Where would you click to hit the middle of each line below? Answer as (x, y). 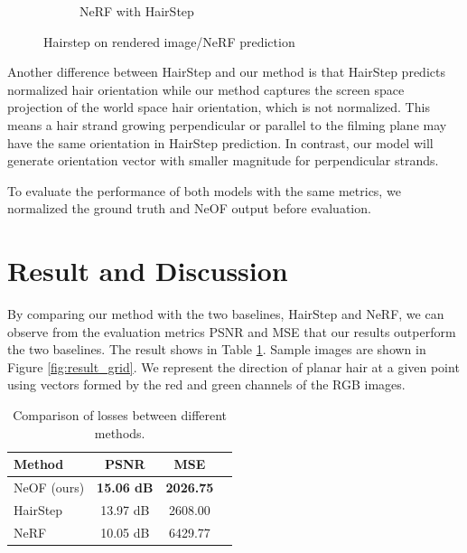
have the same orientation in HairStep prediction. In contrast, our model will (220, 142)
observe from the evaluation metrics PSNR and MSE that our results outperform (232, 331)
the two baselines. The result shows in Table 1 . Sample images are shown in (217, 349)
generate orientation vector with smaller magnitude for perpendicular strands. (223, 160)
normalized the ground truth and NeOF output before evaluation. (189, 208)
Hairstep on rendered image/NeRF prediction (169, 41)
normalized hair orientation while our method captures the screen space (206, 89)
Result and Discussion (148, 271)
